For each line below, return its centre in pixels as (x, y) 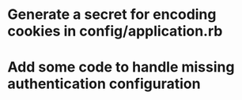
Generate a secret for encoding (112, 15)
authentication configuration (104, 84)
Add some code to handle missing (121, 67)
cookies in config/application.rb (115, 31)
